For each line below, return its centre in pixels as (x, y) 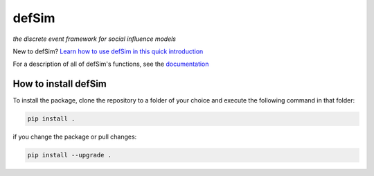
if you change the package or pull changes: (75, 137)
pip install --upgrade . (70, 155)
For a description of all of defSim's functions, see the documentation (111, 64)
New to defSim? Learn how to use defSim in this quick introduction (108, 51)
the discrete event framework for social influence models (95, 39)
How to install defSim (60, 84)
